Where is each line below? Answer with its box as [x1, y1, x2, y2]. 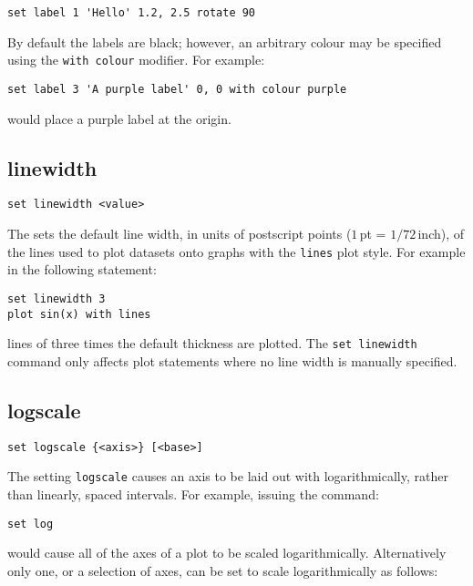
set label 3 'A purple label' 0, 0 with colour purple [7, 82, 347, 96]
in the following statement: [7, 260, 157, 279]
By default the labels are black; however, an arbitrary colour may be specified [7, 32, 442, 51]
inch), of [417, 224, 465, 243]
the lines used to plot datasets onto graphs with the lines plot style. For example [7, 242, 466, 261]
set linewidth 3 [7, 292, 106, 305]
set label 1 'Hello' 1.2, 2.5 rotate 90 [7, 6, 256, 19]
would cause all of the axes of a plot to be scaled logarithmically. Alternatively [7, 543, 447, 562]
